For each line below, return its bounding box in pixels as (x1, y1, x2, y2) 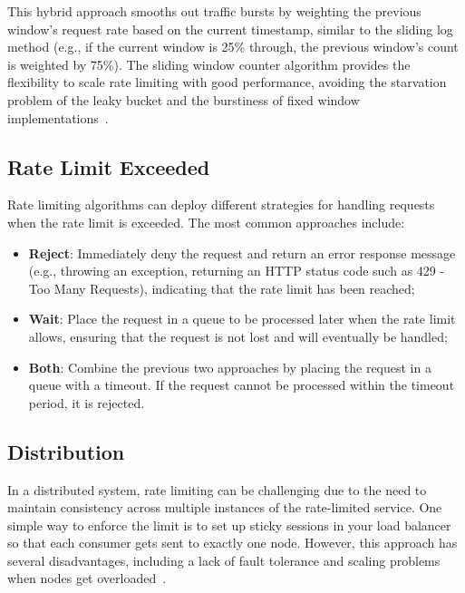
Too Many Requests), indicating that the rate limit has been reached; (28, 278, 415, 297)
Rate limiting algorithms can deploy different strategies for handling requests (7, 195, 435, 214)
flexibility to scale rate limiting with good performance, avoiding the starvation (7, 73, 447, 92)
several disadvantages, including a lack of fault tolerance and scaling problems (7, 550, 441, 569)
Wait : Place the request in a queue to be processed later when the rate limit (28, 309, 456, 328)
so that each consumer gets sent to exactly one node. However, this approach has (7, 533, 458, 552)
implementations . (7, 108, 109, 127)
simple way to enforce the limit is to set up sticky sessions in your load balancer (7, 515, 451, 534)
